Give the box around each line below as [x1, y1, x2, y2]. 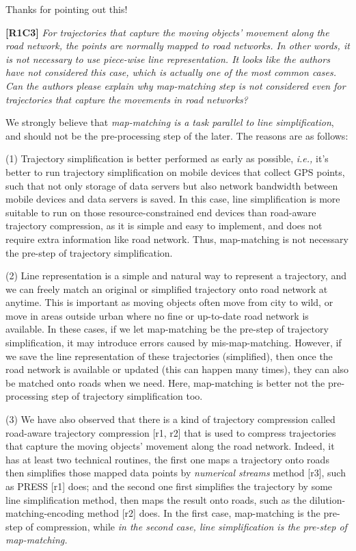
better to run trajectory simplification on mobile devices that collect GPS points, [5, 164, 345, 179]
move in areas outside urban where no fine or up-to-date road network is [5, 308, 309, 322]
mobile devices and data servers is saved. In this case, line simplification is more [5, 192, 340, 206]
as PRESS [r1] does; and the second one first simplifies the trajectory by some [5, 479, 333, 493]
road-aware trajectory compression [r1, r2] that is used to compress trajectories [5, 425, 336, 439]
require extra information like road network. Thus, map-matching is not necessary [5, 231, 348, 246]
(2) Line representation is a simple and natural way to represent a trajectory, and [5, 268, 346, 283]
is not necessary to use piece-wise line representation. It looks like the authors [5, 51, 330, 66]
